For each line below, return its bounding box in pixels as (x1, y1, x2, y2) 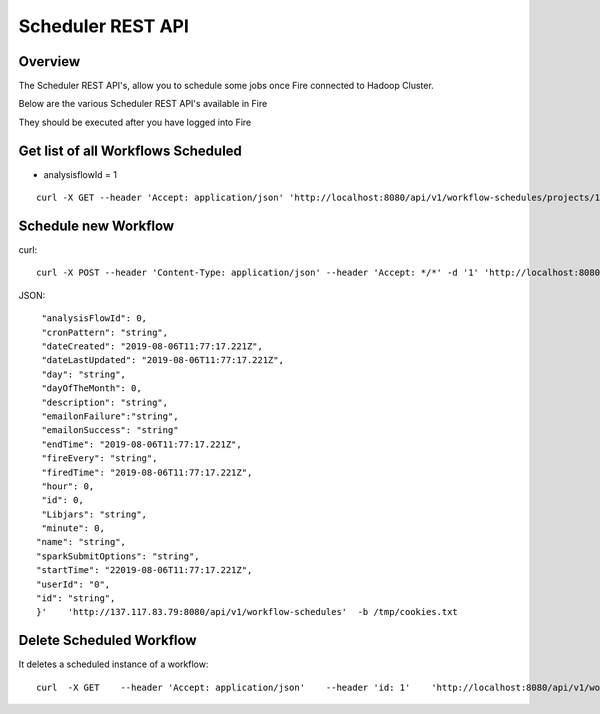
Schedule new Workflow (18, 217, 175, 234)
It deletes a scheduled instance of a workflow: (18, 658, 209, 670)
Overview (18, 53, 81, 70)
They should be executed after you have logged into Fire (18, 116, 252, 128)
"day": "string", (41, 368, 127, 380)
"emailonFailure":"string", (41, 410, 179, 422)
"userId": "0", (36, 578, 111, 590)
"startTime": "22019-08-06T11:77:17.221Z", (36, 565, 253, 576)
